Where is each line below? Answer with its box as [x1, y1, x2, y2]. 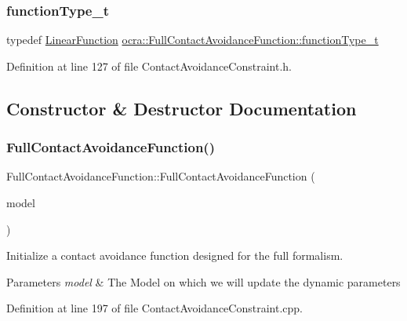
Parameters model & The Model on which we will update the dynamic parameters [6, 273, 401, 290]
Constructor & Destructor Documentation [6, 96, 357, 120]
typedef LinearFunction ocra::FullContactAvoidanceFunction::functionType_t [6, 31, 379, 48]
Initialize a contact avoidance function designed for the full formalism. [6, 247, 343, 264]
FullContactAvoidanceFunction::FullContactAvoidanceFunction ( [6, 168, 315, 184]
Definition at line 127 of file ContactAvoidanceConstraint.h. [6, 57, 292, 74]
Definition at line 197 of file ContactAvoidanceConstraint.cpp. [6, 300, 303, 316]
